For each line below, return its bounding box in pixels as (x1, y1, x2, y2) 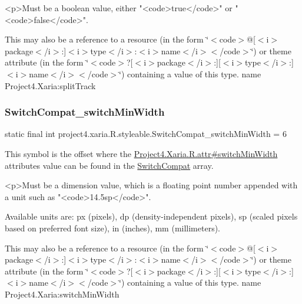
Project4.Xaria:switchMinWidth (5, 287, 120, 300)
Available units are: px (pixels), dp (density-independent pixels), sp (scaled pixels (5, 210, 298, 223)
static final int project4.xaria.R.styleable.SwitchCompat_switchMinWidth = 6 (5, 128, 287, 140)
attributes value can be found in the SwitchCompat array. (5, 159, 214, 171)
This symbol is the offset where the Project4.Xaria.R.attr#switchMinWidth (5, 147, 278, 159)
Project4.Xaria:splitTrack (5, 79, 96, 91)
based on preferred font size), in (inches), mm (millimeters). (5, 221, 221, 234)
